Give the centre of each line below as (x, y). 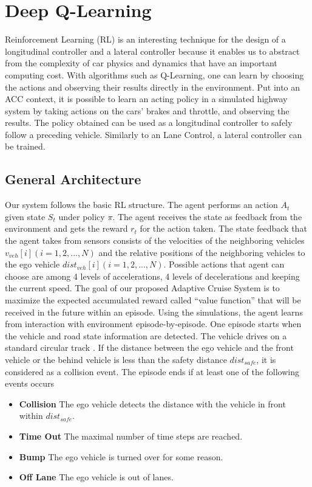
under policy (82, 216)
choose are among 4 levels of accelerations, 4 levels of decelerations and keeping (152, 276)
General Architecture (73, 179)
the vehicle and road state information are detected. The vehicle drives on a (146, 335)
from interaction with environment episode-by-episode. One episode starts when (153, 324)
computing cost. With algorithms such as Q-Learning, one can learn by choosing (154, 74)
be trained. (25, 146)
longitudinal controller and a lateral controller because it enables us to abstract (152, 51)
